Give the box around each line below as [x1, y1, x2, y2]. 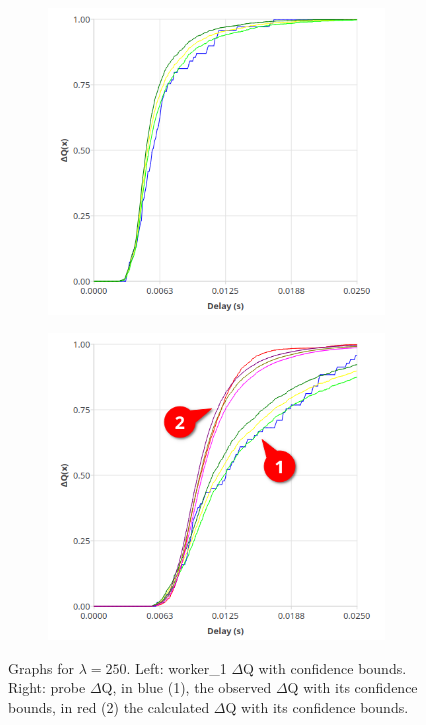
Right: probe [8, 677, 86, 698]
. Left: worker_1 [126, 657, 227, 678]
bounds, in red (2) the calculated [8, 696, 210, 717]
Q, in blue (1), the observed [101, 677, 272, 698]
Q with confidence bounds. [243, 657, 407, 678]
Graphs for [8, 657, 74, 678]
